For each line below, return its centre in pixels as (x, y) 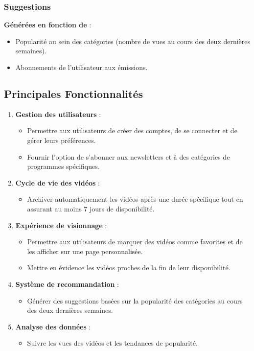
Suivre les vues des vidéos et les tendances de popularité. (112, 343)
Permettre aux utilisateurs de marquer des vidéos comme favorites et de (135, 242)
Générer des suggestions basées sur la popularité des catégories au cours (135, 300)
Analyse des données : (53, 326)
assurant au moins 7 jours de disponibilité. (91, 208)
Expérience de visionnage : (61, 225)
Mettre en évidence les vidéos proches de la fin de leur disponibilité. (129, 268)
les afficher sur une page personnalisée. (85, 251)
